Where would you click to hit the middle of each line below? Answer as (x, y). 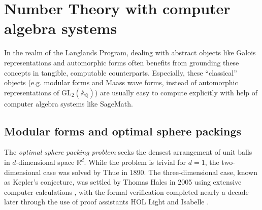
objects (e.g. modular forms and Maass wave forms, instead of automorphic (121, 82)
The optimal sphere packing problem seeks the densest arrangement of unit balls (128, 152)
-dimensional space (45, 162)
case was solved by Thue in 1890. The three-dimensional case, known (150, 172)
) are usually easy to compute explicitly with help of (176, 92)
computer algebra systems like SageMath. (69, 103)
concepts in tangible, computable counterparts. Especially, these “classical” (121, 72)
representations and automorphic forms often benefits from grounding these (122, 62)
